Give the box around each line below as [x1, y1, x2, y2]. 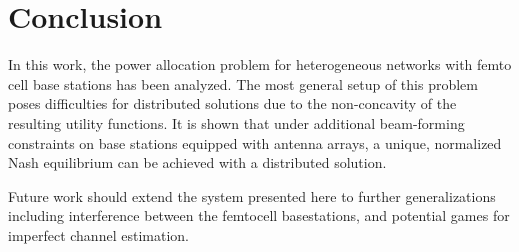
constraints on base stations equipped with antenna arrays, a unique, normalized [8, 132, 502, 153]
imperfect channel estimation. [8, 224, 189, 245]
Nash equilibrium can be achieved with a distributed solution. [8, 152, 387, 173]
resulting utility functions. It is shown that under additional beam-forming [8, 112, 465, 133]
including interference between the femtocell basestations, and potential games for [8, 205, 510, 226]
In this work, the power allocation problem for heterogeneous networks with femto [8, 54, 512, 75]
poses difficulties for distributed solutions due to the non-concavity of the [8, 93, 457, 114]
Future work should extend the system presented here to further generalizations [8, 185, 496, 206]
